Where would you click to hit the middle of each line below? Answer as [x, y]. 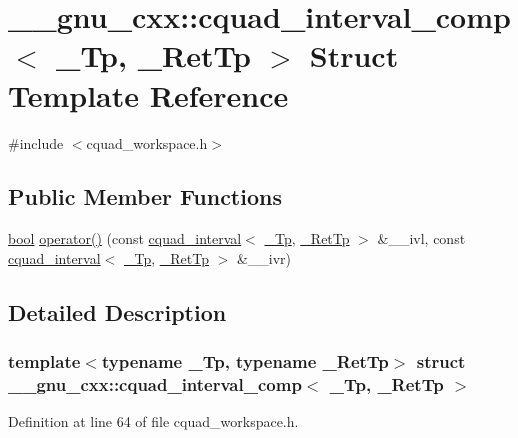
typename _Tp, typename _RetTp [245, 361]
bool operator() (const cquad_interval [125, 238]
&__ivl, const [421, 238]
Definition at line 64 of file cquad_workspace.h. [153, 421]
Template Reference [148, 94]
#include [36, 142]
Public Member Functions [145, 196]
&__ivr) [264, 257]
